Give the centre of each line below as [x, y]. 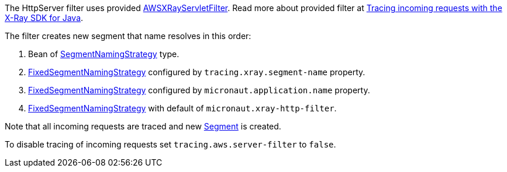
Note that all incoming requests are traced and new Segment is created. [143, 126]
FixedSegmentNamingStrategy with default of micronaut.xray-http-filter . [182, 108]
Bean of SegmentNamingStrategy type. [104, 54]
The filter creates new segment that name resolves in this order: [128, 36]
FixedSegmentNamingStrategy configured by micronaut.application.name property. [199, 90]
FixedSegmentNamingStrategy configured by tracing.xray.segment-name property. [197, 72]
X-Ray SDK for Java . [44, 18]
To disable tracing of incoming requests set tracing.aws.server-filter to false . [170, 144]
